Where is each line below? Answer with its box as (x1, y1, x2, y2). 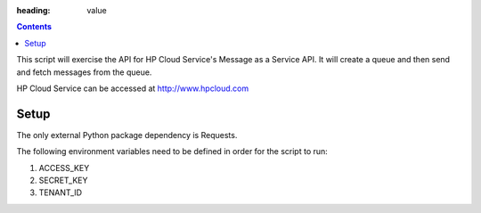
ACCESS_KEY (38, 162, 90, 173)
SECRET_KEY (38, 175, 88, 186)
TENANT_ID (38, 187, 83, 198)
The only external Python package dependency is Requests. (16, 129, 238, 140)
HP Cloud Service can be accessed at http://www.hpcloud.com (16, 83, 249, 94)
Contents (16, 21, 53, 32)
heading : (16, 5, 51, 15)
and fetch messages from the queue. (16, 67, 152, 78)
